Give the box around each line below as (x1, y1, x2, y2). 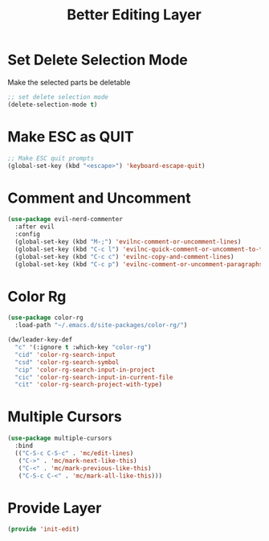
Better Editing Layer (67, 6, 202, 24)
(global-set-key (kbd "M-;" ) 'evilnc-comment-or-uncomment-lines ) (14, 237, 242, 246)
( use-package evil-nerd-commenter (7, 215, 124, 223)
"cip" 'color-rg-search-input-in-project (14, 366, 156, 374)
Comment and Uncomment (7, 189, 191, 207)
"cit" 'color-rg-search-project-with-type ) (14, 380, 162, 389)
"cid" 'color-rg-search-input (14, 350, 116, 359)
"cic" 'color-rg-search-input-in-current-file (14, 373, 173, 381)
